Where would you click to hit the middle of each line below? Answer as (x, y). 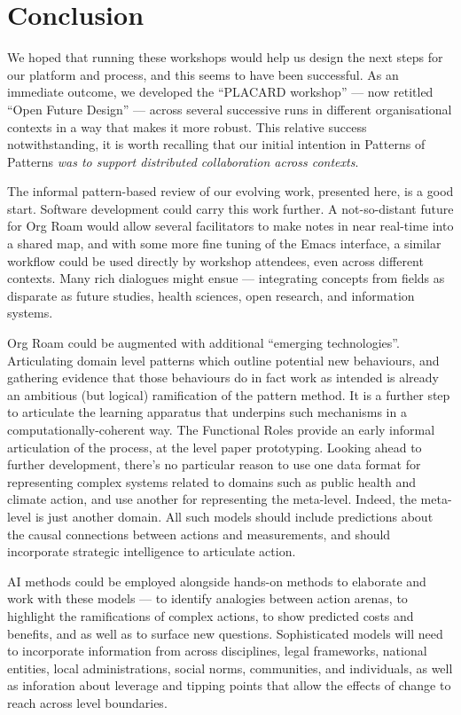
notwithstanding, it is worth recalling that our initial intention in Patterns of (216, 144)
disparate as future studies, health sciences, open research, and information (211, 295)
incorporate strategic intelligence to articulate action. (152, 551)
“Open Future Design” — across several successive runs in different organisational (230, 109)
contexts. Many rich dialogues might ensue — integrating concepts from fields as (226, 278)
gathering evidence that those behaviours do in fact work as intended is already (223, 377)
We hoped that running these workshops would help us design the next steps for (225, 57)
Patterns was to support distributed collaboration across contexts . (183, 161)
